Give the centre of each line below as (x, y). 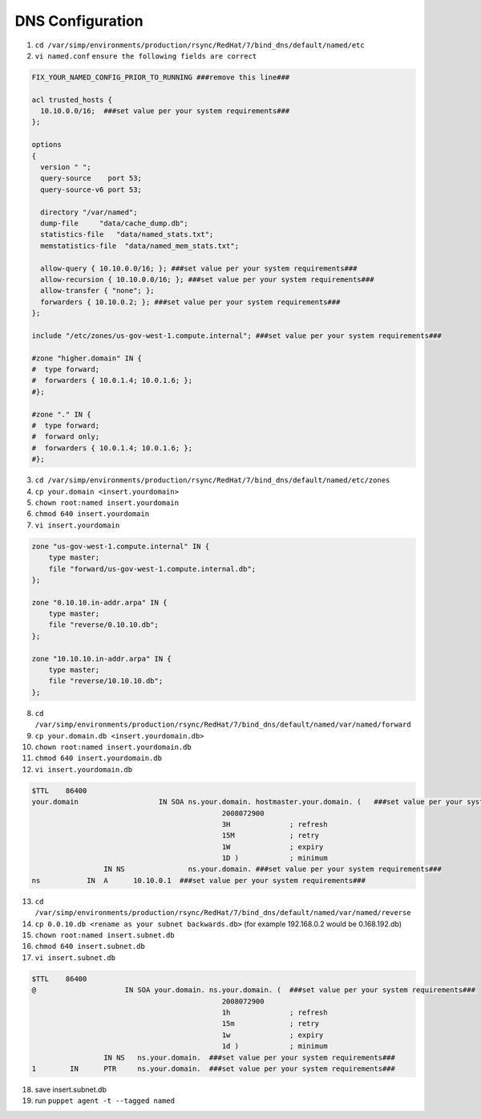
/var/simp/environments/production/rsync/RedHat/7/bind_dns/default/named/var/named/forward (223, 725)
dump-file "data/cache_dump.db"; (114, 224)
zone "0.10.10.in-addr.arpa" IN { (99, 602)
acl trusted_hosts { (72, 100)
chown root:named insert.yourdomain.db (113, 747)
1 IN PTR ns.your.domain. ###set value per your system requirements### (214, 1068)
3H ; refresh (275, 824)
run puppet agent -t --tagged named (105, 1101)
